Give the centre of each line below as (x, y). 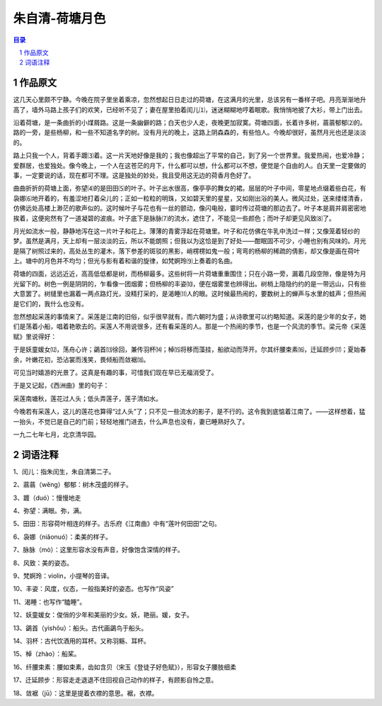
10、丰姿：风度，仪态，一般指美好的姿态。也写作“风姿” (93, 589)
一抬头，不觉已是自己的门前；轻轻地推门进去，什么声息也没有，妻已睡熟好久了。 (131, 421)
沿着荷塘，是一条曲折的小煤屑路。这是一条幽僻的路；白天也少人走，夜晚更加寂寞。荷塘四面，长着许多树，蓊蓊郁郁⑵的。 (190, 123)
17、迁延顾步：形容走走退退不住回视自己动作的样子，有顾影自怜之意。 (115, 680)
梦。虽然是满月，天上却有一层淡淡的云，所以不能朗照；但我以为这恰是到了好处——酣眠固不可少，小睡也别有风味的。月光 (190, 241)
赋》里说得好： (35, 336)
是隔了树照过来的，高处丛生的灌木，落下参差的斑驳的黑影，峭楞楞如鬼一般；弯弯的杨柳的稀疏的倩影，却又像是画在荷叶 (186, 251)
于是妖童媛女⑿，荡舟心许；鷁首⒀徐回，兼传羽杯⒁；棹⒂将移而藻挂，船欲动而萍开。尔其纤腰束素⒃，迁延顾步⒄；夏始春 (190, 349)
